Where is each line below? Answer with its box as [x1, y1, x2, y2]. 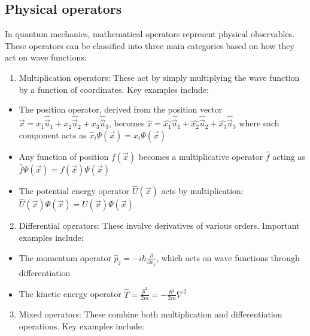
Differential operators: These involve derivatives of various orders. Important [19, 219, 300, 232]
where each [239, 117, 279, 129]
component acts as [19, 128, 87, 141]
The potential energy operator [19, 184, 130, 197]
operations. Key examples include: [19, 320, 144, 332]
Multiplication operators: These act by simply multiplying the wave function [19, 71, 300, 83]
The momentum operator [19, 251, 111, 264]
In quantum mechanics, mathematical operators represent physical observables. [5, 28, 295, 40]
